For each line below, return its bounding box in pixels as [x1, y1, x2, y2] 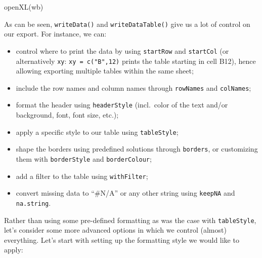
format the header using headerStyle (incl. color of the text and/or [16, 99, 228, 110]
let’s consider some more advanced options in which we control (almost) [4, 225, 227, 235]
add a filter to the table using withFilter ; [16, 170, 148, 181]
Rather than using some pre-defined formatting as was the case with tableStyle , [4, 214, 256, 225]
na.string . [16, 197, 51, 208]
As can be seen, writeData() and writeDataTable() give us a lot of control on [4, 18, 250, 29]
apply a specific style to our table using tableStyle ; [16, 126, 179, 137]
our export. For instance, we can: [4, 28, 107, 39]
